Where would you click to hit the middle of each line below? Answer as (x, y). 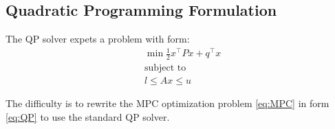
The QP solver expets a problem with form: (98, 39)
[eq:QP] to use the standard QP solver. (88, 116)
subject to (165, 68)
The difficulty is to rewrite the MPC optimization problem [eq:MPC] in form (167, 103)
